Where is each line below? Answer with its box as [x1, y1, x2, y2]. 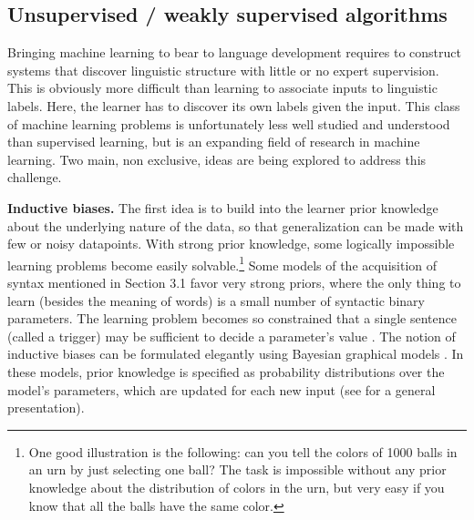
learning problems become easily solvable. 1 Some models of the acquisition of [7, 252, 438, 274]
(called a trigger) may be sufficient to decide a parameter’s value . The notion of [7, 326, 456, 345]
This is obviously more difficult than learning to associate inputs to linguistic [7, 78, 438, 97]
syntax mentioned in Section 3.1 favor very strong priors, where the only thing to [7, 272, 461, 291]
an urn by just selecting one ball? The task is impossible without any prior [28, 460, 447, 479]
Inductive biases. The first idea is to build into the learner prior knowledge [7, 198, 438, 217]
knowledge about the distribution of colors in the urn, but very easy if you [28, 477, 445, 496]
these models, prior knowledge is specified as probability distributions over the [7, 362, 445, 381]
